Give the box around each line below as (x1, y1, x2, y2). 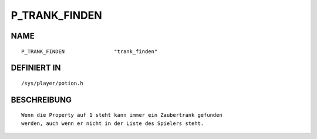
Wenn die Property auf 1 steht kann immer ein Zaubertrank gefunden (21, 112, 222, 119)
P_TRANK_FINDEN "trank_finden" (21, 48, 158, 55)
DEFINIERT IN (11, 63, 61, 73)
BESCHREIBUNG (11, 95, 72, 105)
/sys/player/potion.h (21, 79, 83, 86)
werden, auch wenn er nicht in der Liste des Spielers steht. (21, 120, 204, 127)
